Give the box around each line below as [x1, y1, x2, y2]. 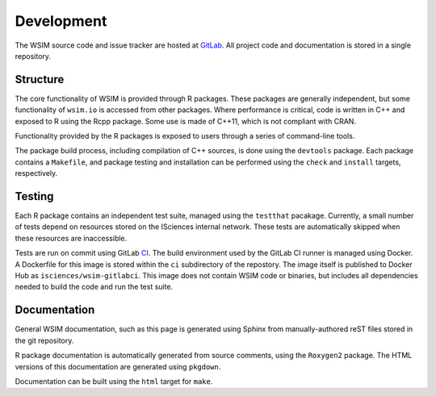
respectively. [15, 169, 58, 178]
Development [15, 12, 107, 30]
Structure [15, 73, 65, 86]
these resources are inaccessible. [15, 233, 128, 243]
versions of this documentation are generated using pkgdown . [15, 361, 221, 371]
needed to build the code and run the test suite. [15, 282, 174, 292]
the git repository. [15, 336, 74, 345]
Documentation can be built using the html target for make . [15, 376, 213, 386]
